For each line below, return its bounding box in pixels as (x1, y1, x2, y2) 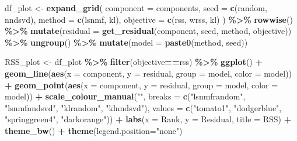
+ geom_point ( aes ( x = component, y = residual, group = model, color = (5, 78, 278, 91)
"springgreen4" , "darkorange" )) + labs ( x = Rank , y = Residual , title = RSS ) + (5, 113, 292, 125)
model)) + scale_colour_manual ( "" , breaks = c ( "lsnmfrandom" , (5, 90, 246, 102)
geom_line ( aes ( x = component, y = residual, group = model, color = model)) (5, 67, 292, 79)
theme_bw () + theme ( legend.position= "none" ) (5, 124, 183, 136)
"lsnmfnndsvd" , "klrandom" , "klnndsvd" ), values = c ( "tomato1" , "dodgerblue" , (5, 101, 282, 114)
